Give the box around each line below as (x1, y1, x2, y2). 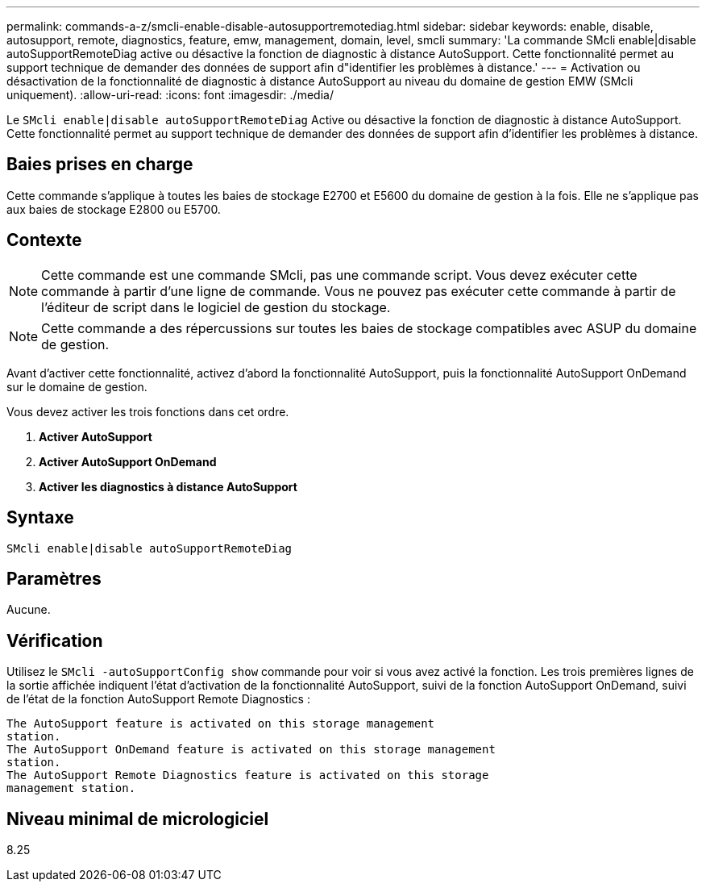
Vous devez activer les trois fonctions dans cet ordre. (6, 404, 289, 419)
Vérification (6, 630, 103, 651)
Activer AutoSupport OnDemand (39, 454, 217, 469)
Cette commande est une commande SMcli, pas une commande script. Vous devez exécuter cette (41, 266, 637, 283)
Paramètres (6, 568, 102, 589)
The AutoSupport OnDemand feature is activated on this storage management (6, 743, 496, 757)
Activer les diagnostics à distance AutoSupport (39, 479, 297, 494)
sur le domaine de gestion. (6, 379, 147, 394)
